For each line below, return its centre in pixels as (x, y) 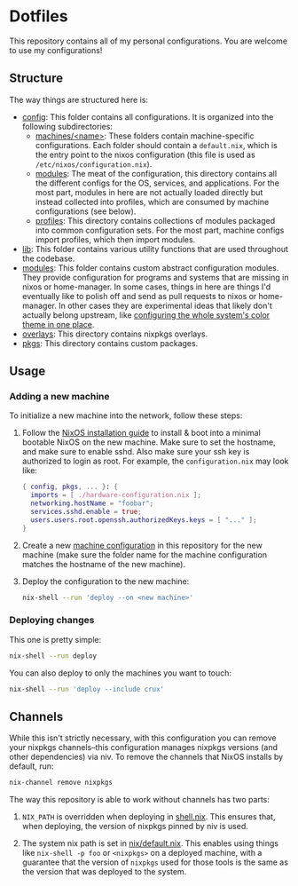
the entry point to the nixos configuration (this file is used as (145, 154)
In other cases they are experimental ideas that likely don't (166, 305)
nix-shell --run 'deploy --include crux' (87, 689)
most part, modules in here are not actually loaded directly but (149, 192)
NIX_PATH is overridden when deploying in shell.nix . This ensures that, (149, 817)
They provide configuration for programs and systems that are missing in (155, 277)
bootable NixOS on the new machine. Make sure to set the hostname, (149, 442)
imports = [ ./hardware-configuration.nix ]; (116, 495)
